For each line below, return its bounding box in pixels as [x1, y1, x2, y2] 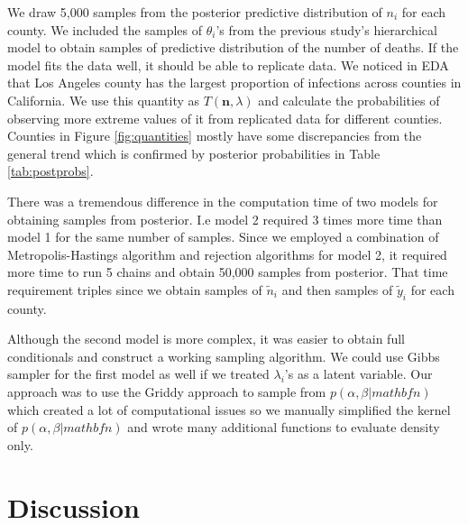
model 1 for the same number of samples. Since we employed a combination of [7, 227, 439, 246]
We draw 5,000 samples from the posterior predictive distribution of [7, 3, 382, 21]
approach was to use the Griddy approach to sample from [7, 382, 326, 401]
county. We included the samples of [7, 20, 202, 39]
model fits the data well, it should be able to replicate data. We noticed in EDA [7, 55, 449, 74]
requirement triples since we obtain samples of [7, 280, 262, 299]
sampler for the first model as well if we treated [7, 364, 270, 383]
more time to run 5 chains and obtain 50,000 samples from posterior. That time [7, 262, 448, 281]
